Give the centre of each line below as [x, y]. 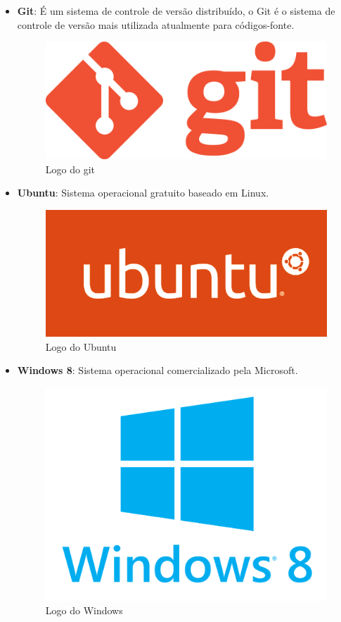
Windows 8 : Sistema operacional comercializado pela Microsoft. [157, 370]
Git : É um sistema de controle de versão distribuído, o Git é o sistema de [176, 11]
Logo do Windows [84, 610]
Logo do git [70, 169]
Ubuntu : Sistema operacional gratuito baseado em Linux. [143, 193]
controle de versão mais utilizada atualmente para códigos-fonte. [156, 24]
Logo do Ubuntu [81, 346]
